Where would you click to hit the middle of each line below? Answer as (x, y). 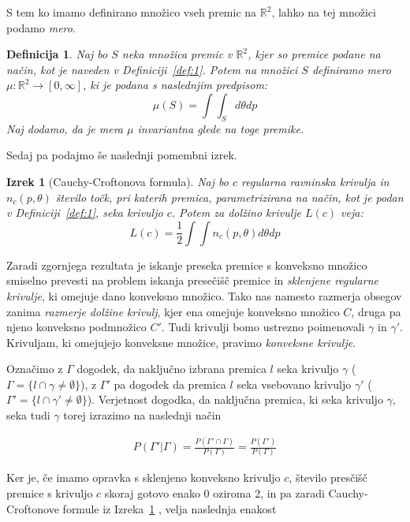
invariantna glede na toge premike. (221, 128)
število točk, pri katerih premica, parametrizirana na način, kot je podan (229, 197)
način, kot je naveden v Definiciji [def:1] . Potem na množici (152, 69)
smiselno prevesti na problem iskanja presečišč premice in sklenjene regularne (192, 280)
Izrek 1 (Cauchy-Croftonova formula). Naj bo (117, 181)
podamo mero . (41, 27)
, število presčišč (328, 477)
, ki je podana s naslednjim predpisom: (175, 85)
